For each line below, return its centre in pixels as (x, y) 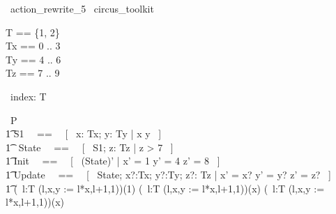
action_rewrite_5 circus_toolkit (82, 8)
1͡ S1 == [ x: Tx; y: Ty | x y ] (84, 133)
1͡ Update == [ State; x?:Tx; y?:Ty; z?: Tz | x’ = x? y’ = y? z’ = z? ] (169, 174)
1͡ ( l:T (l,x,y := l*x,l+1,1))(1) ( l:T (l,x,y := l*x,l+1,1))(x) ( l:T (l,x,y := (165, 188)
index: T (28, 96)
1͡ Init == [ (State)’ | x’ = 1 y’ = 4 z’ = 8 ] (113, 161)
